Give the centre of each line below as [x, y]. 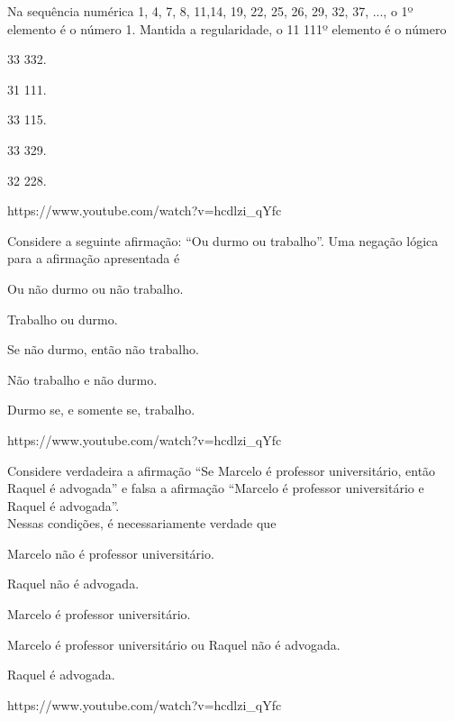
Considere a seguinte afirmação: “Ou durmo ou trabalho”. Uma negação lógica [223, 240]
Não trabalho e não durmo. [82, 379]
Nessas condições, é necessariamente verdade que [142, 523]
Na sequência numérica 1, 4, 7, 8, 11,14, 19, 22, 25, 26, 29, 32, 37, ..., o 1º [210, 11]
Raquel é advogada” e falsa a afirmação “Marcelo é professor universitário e [216, 488]
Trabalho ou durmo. [63, 319]
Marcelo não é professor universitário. [111, 553]
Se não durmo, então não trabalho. [103, 349]
